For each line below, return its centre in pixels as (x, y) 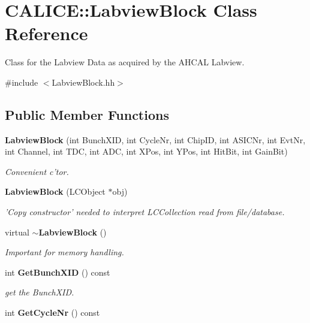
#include (22, 82)
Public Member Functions (87, 114)
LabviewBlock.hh (83, 82)
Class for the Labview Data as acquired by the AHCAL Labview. (125, 62)
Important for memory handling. (64, 252)
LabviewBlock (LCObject (55, 191)
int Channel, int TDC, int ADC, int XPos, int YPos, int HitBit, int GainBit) (146, 151)
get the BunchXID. (40, 292)
